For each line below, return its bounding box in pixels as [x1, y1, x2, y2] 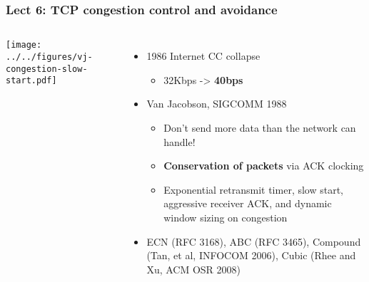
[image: [6, 40, 42, 51]
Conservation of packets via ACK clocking [163, 158, 364, 173]
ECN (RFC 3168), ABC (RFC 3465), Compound [146, 234, 361, 249]
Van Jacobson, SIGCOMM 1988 [146, 96, 287, 111]
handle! [163, 134, 196, 149]
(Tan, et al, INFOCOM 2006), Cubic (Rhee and [146, 248, 356, 263]
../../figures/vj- [6, 51, 93, 62]
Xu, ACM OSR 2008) [146, 261, 241, 276]
